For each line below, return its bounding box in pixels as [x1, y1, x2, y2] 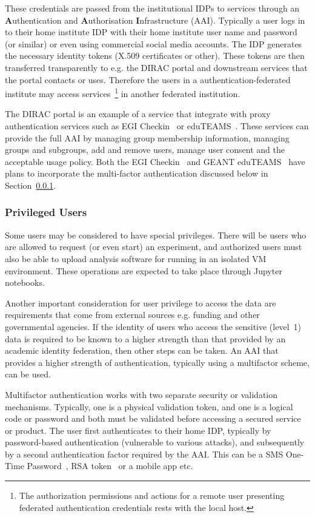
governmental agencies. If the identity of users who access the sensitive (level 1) [5, 320, 301, 333]
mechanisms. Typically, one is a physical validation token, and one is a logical [5, 400, 293, 413]
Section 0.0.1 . [5, 178, 56, 191]
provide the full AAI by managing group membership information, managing [5, 131, 290, 144]
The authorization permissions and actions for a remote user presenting [19, 489, 285, 502]
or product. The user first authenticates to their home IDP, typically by [5, 424, 271, 436]
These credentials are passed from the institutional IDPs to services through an [5, 2, 300, 14]
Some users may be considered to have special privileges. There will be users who [5, 228, 307, 241]
